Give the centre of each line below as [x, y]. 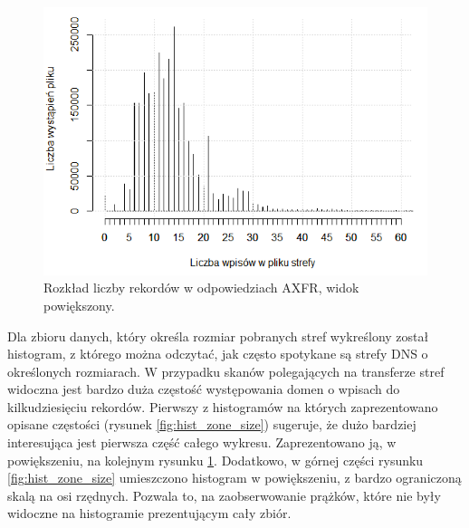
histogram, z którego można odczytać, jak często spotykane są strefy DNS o [218, 354]
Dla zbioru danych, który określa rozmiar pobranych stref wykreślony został [218, 336]
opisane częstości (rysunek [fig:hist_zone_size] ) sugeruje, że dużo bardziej [212, 424]
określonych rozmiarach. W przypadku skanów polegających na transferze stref [226, 371]
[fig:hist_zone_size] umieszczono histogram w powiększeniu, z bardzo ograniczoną [234, 478]
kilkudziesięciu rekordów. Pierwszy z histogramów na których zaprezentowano [223, 406]
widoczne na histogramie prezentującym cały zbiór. [149, 513]
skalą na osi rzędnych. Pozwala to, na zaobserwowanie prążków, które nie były [224, 495]
